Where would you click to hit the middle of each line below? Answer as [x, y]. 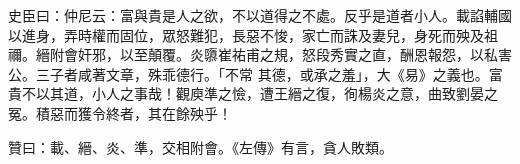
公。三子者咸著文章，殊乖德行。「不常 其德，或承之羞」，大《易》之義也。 [248, 73]
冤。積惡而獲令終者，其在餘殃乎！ [120, 112]
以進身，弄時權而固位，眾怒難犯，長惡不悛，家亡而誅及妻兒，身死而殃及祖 [253, 34]
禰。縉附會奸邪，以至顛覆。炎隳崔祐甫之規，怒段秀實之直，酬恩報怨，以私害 [260, 54]
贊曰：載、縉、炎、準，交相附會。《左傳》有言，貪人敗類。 [200, 146]
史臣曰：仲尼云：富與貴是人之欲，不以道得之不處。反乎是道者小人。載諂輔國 [260, 15]
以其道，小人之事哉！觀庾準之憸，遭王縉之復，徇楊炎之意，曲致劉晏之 [266, 93]
